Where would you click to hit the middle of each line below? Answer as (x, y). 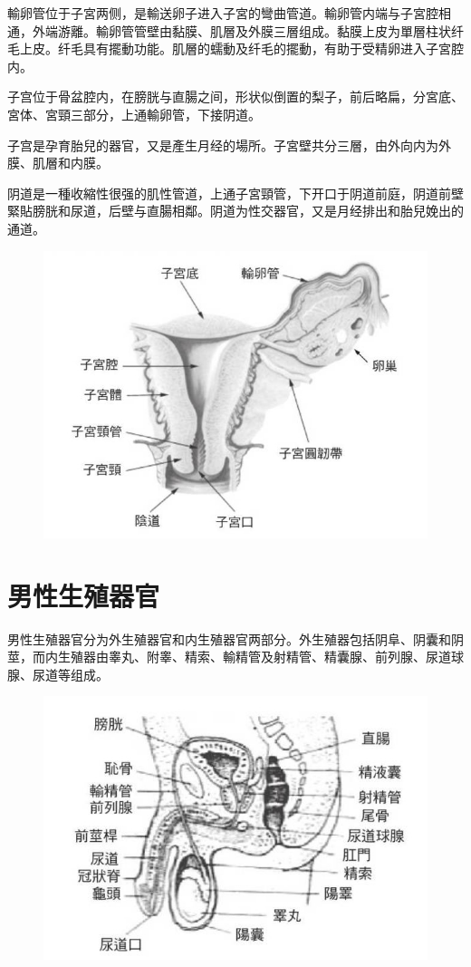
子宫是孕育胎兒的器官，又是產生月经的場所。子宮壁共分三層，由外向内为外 (229, 145)
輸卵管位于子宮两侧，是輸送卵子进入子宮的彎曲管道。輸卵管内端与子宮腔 (223, 13)
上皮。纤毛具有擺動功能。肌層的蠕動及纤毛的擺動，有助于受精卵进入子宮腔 (241, 48)
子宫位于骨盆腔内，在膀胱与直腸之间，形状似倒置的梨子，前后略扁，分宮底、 (235, 97)
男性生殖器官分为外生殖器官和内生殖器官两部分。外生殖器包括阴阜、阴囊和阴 (235, 638)
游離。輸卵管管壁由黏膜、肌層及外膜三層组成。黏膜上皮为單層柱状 (254, 30)
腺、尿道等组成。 (58, 674)
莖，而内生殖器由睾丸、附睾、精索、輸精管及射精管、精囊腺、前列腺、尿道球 (235, 657)
